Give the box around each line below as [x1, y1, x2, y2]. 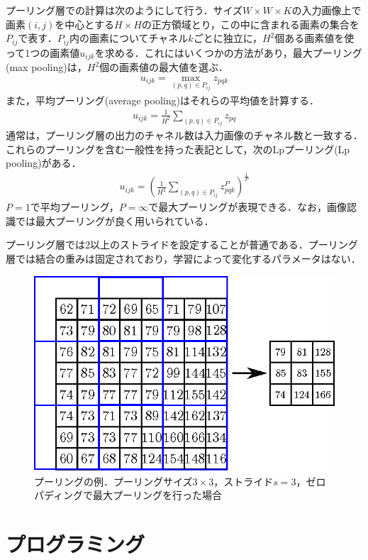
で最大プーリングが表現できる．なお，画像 [148, 199, 347, 214]
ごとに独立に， [193, 31, 262, 45]
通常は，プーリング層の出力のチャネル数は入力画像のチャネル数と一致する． [6, 128, 363, 143]
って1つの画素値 [6, 45, 80, 60]
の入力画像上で [291, 3, 362, 17]
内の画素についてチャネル [69, 31, 189, 45]
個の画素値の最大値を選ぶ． [99, 60, 228, 75]
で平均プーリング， [30, 199, 119, 214]
